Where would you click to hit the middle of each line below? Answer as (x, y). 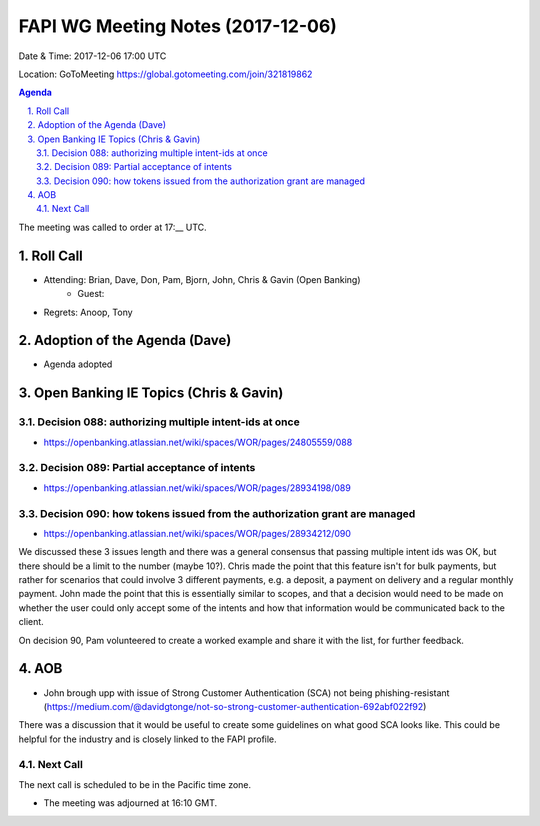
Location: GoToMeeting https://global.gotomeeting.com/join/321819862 (165, 74)
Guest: (91, 294)
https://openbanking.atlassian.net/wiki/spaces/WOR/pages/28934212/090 (197, 533)
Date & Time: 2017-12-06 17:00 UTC (92, 56)
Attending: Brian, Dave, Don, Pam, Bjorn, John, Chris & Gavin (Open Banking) (202, 279)
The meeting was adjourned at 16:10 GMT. (130, 803)
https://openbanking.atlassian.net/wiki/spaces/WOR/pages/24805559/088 (198, 442)
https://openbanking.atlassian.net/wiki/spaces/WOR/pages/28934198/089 (197, 487)
